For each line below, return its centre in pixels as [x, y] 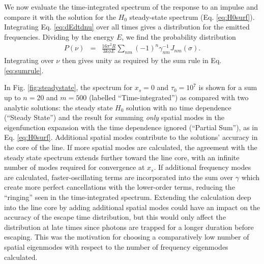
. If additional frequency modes [202, 167]
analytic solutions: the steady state [58, 107]
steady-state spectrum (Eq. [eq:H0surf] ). [192, 17]
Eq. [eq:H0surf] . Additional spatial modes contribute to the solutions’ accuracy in [131, 137]
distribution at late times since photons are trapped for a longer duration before [129, 227]
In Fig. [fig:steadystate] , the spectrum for [68, 87]
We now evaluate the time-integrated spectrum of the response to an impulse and [131, 7]
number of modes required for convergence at [75, 167]
